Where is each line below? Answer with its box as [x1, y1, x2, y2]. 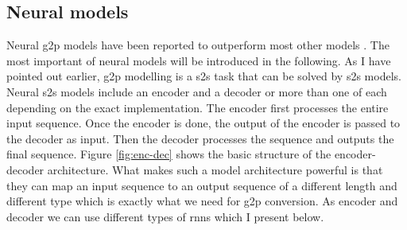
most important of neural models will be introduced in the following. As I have [6, 52, 391, 68]
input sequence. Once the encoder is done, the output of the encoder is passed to [6, 115, 401, 131]
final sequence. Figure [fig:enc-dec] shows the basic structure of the [6, 146, 331, 162]
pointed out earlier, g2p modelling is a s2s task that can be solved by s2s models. [6, 68, 401, 84]
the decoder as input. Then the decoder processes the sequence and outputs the [6, 130, 394, 146]
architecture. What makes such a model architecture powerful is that [47, 161, 383, 177]
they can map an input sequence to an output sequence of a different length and [6, 177, 397, 193]
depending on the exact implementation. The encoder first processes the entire [6, 99, 389, 115]
